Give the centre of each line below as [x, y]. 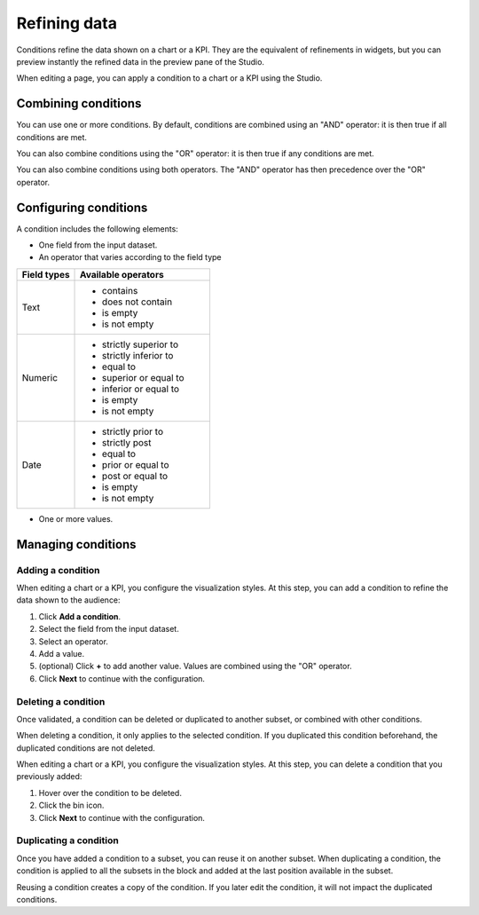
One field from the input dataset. [98, 245]
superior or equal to [144, 377]
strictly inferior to [138, 355]
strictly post [127, 442]
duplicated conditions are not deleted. [86, 748]
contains [120, 290]
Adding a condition [58, 570]
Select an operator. [73, 641]
